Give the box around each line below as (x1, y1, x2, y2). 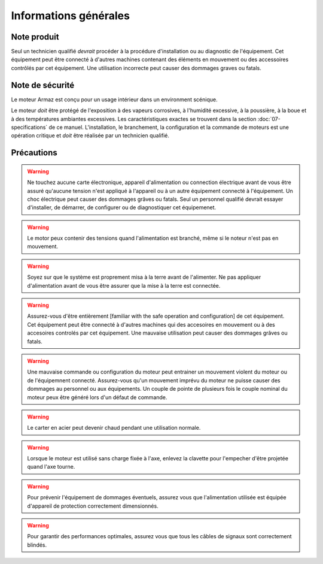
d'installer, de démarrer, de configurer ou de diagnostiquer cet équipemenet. (27, 204, 217, 211)
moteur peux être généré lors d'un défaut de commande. (27, 393, 167, 401)
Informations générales (11, 9, 130, 22)
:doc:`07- (257, 115, 281, 122)
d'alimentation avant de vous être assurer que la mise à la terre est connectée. (27, 282, 221, 289)
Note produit (11, 32, 59, 42)
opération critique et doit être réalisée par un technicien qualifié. (11, 132, 170, 139)
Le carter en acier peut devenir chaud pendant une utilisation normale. (27, 424, 201, 432)
